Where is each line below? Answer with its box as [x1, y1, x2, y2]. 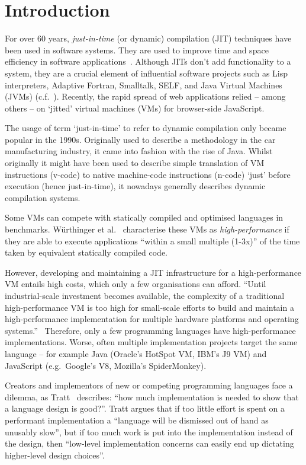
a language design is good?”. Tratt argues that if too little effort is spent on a [5, 402, 285, 415]
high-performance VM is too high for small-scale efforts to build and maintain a [5, 301, 294, 313]
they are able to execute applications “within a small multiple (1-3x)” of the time [5, 234, 300, 247]
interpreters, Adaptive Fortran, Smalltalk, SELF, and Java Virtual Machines [5, 78, 282, 91]
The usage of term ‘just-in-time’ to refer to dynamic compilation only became [5, 122, 286, 134]
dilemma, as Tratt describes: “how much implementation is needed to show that [5, 390, 299, 403]
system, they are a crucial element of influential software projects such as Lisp [5, 66, 288, 79]
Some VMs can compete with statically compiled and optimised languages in [5, 211, 284, 224]
